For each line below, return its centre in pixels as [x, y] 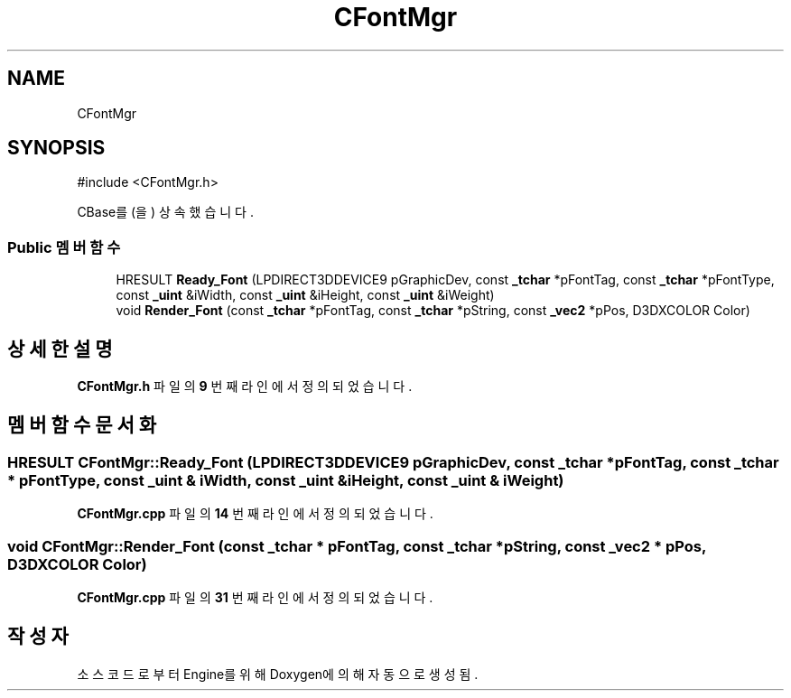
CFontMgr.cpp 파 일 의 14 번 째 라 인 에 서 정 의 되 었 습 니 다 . [255, 514]
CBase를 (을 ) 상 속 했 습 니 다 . [165, 212]
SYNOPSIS [56, 148]
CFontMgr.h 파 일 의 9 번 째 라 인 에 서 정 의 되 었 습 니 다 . [245, 386]
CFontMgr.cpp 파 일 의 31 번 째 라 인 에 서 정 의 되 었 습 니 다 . [255, 597]
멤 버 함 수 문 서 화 [82, 425]
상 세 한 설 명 [60, 349]
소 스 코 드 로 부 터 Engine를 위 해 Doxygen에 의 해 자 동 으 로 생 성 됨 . [278, 674]
